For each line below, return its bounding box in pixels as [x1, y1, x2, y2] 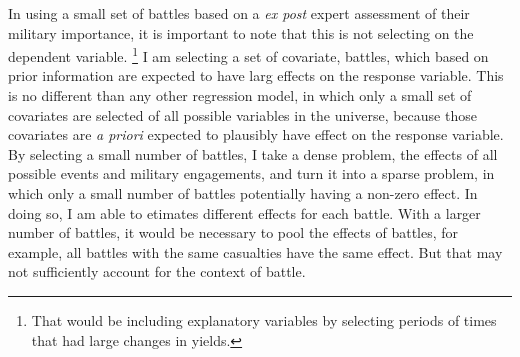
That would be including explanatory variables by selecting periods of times [31, 309, 497, 330]
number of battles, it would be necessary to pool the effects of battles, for [8, 222, 459, 243]
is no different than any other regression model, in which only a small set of [8, 85, 472, 106]
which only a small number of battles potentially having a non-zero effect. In [8, 183, 478, 203]
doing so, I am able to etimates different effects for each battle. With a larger [8, 202, 481, 223]
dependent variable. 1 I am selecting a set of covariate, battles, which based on [8, 43, 489, 66]
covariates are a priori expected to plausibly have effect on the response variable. [8, 124, 504, 145]
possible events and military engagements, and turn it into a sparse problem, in [8, 163, 495, 184]
